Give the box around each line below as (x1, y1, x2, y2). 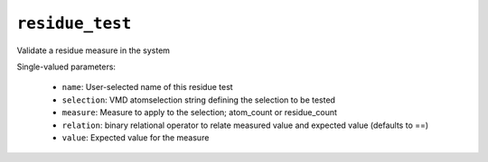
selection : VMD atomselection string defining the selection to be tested (61, 94, 336, 105)
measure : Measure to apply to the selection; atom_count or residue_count (61, 107, 338, 118)
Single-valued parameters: (16, 61, 117, 72)
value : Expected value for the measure (61, 131, 210, 143)
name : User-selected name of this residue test (61, 82, 234, 93)
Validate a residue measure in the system (16, 45, 171, 56)
